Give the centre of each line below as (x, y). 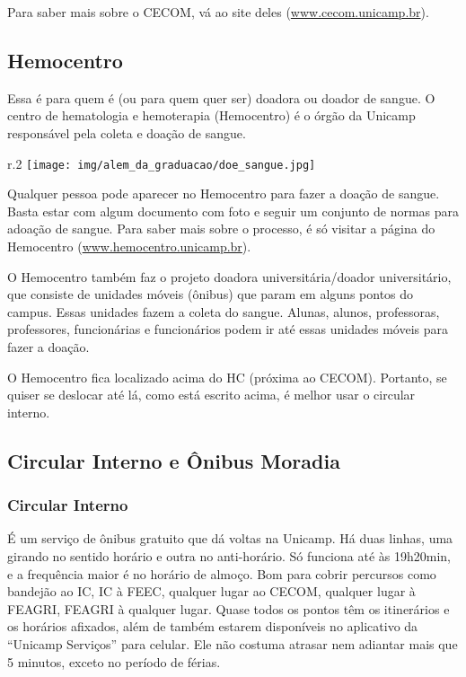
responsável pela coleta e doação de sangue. (127, 132)
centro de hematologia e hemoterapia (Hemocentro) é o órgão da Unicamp (211, 115)
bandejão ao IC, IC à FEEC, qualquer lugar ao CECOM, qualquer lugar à (211, 591)
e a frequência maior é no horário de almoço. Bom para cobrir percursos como (222, 573)
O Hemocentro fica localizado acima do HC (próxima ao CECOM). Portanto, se (227, 377)
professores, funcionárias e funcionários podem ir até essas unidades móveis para (228, 329)
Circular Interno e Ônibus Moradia (174, 460)
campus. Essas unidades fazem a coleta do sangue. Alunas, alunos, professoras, (224, 311)
